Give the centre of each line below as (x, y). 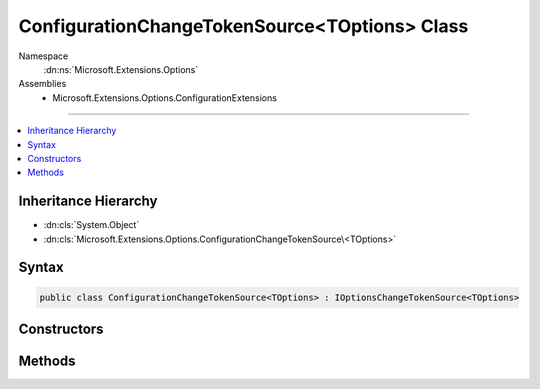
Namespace (43, 56)
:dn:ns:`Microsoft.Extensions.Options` (121, 69)
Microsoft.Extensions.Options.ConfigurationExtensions (164, 97)
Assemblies (42, 84)
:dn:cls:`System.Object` (91, 225)
